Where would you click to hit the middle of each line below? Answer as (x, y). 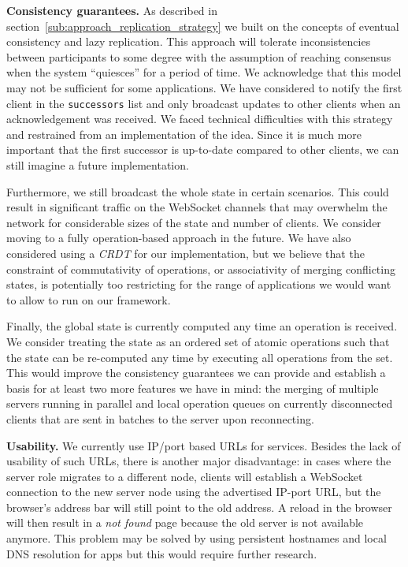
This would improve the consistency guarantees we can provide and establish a (196, 373)
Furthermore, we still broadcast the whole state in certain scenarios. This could (198, 191)
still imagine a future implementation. (98, 165)
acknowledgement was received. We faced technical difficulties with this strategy (200, 119)
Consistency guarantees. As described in (112, 10)
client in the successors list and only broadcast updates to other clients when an (204, 103)
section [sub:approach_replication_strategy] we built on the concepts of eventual (203, 26)
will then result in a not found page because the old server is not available (185, 522)
